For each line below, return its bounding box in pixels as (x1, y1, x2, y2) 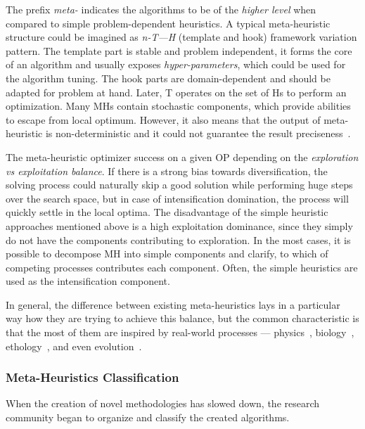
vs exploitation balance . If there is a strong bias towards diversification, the (6, 163, 328, 178)
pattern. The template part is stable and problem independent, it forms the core (6, 43, 352, 58)
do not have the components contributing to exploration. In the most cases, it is (6, 232, 351, 247)
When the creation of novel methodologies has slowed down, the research (6, 396, 320, 411)
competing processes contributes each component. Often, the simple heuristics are (6, 260, 358, 274)
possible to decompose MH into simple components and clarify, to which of (6, 246, 328, 261)
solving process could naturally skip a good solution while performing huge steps (6, 177, 353, 192)
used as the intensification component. (6, 274, 170, 288)
